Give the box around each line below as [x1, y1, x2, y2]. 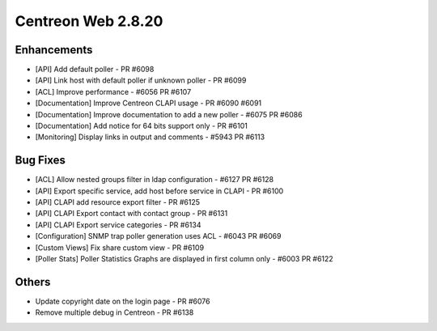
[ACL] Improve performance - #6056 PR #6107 [35, 87, 192, 96]
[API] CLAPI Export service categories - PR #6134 [35, 219, 202, 230]
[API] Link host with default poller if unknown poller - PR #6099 [35, 75, 247, 85]
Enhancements [15, 43, 93, 57]
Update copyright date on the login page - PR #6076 [35, 296, 210, 306]
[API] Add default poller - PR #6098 [35, 65, 155, 74]
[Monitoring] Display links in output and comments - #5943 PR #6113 [35, 132, 265, 142]
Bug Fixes [15, 154, 66, 168]
